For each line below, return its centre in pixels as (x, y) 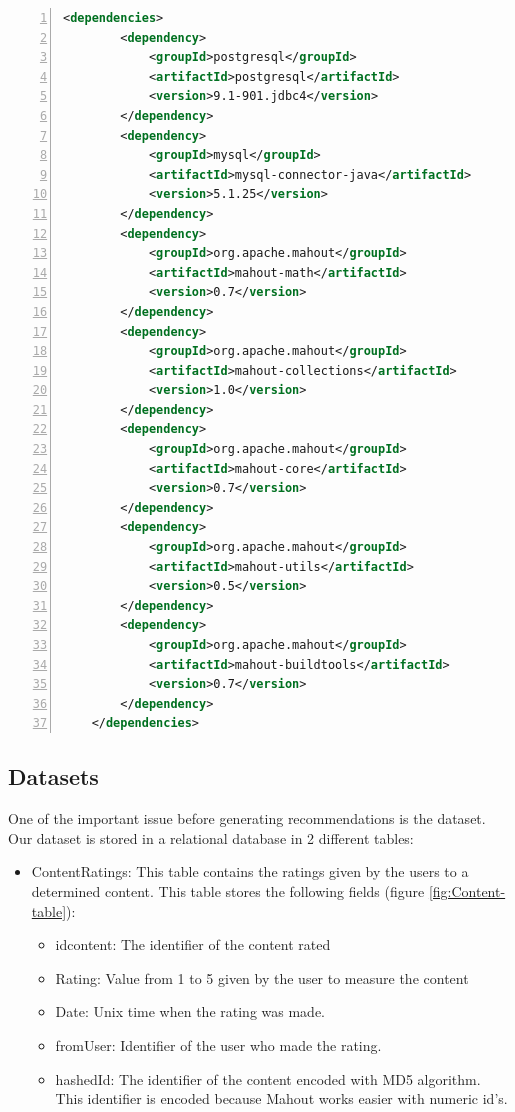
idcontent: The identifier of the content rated (193, 944)
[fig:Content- (467, 890)
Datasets (53, 776)
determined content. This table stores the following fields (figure (228, 890)
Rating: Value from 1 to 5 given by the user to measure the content (262, 977)
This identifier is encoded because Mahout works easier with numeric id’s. (281, 1098)
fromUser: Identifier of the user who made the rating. (218, 1044)
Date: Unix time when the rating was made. (190, 1011)
